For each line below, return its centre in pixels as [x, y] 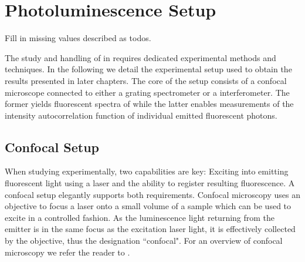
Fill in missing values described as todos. [78, 38]
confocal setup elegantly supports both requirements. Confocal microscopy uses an [152, 194]
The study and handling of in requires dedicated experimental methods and [140, 57]
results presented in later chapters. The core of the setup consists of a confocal [146, 80]
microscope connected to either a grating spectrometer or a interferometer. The [147, 92]
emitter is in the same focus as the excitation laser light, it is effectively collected [150, 229]
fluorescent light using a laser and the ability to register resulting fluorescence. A [150, 183]
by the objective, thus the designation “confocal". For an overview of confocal [144, 241]
